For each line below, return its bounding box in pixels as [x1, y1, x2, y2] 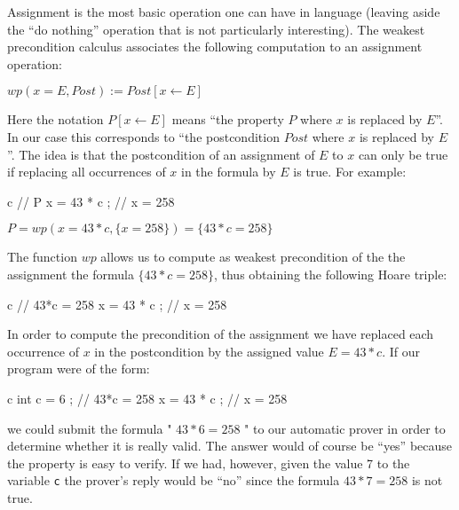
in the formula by [181, 162, 276, 181]
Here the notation [7, 110, 104, 129]
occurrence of [7, 341, 79, 360]
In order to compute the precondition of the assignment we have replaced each [7, 325, 434, 343]
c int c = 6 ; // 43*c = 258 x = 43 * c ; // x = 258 [7, 388, 288, 407]
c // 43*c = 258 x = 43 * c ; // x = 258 [7, 294, 227, 313]
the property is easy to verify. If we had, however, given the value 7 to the [7, 453, 410, 472]
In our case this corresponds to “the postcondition [7, 127, 280, 145]
